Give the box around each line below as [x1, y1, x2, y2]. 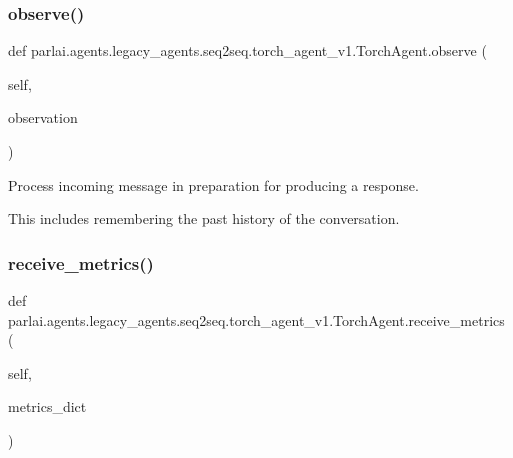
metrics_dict [8, 396, 87, 417]
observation [8, 107, 78, 128]
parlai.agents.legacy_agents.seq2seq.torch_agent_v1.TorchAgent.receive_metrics [8, 309, 505, 330]
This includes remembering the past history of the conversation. [8, 208, 400, 229]
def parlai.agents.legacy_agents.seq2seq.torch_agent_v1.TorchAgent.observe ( [8, 40, 487, 61]
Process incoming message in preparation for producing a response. [8, 174, 419, 195]
